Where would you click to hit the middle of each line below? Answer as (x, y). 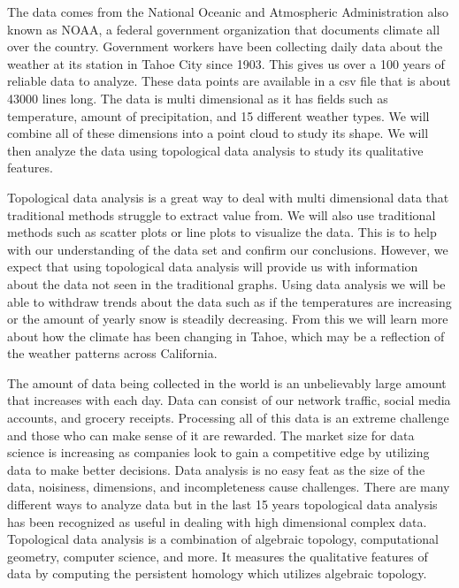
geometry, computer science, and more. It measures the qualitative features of (218, 556)
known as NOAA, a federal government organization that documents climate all (224, 29)
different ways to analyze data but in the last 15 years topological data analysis (222, 504)
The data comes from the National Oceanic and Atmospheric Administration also (228, 11)
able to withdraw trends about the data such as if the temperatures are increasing (229, 301)
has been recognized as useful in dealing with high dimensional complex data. (217, 521)
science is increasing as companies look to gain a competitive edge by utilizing (218, 452)
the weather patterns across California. (112, 353)
